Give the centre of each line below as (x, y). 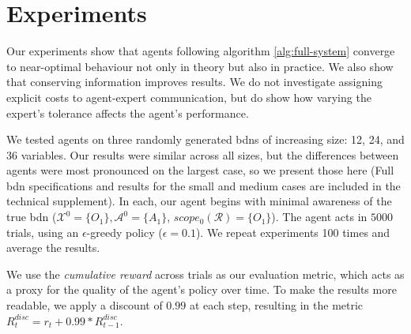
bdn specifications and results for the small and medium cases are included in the (204, 185)
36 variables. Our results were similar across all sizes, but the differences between (203, 154)
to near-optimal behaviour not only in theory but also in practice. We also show (200, 66)
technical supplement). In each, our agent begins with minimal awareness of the (199, 201)
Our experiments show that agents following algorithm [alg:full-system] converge (201, 51)
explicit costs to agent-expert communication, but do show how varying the (189, 97)
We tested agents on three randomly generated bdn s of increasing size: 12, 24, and (205, 139)
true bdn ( (32, 217)
